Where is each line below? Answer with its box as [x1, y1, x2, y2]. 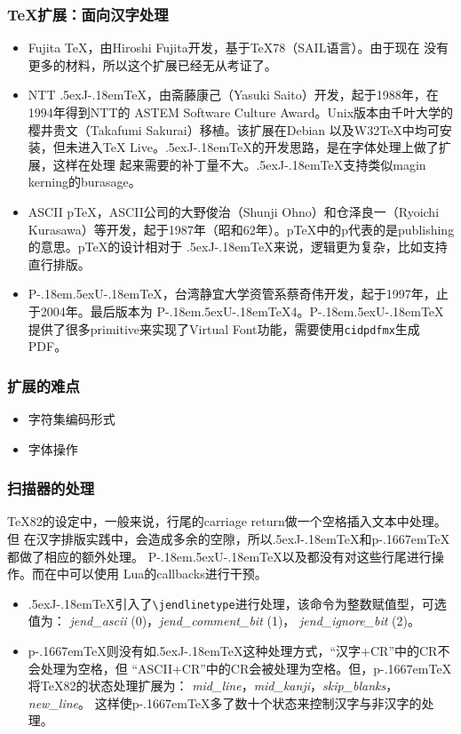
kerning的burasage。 [28, 172, 141, 191]
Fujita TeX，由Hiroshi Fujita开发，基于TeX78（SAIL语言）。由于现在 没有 [28, 38, 449, 57]
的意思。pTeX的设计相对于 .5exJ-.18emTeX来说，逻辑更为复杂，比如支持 [28, 237, 448, 256]
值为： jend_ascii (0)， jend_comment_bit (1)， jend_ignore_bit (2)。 [28, 611, 420, 630]
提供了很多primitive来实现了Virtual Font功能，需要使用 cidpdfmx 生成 [28, 319, 420, 338]
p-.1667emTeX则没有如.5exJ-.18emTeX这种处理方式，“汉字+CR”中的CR [28, 642, 438, 660]
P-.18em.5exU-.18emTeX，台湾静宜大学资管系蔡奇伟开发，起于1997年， [28, 284, 436, 303]
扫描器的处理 [7, 477, 95, 499]
